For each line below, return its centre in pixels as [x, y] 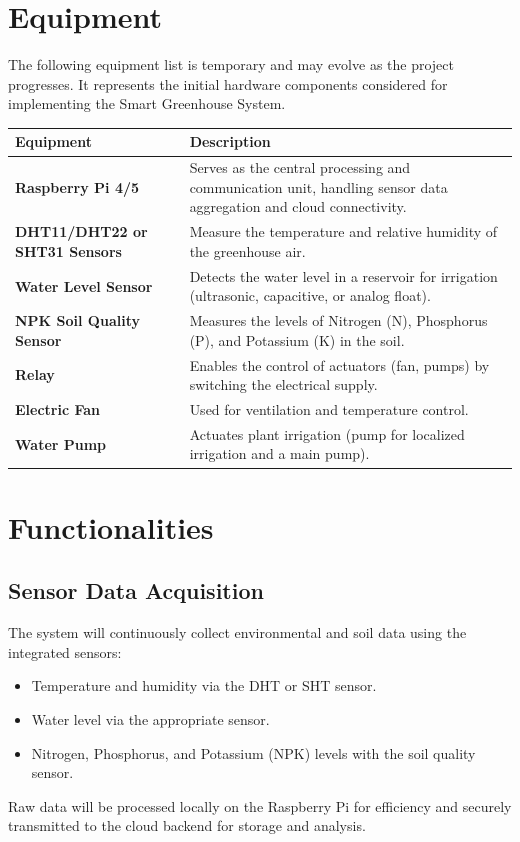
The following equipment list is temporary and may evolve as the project [231, 64]
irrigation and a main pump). [279, 453]
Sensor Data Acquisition [136, 590]
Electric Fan [58, 409]
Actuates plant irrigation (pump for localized [327, 433]
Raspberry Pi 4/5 [77, 186]
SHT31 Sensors [68, 250]
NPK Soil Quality [77, 320]
